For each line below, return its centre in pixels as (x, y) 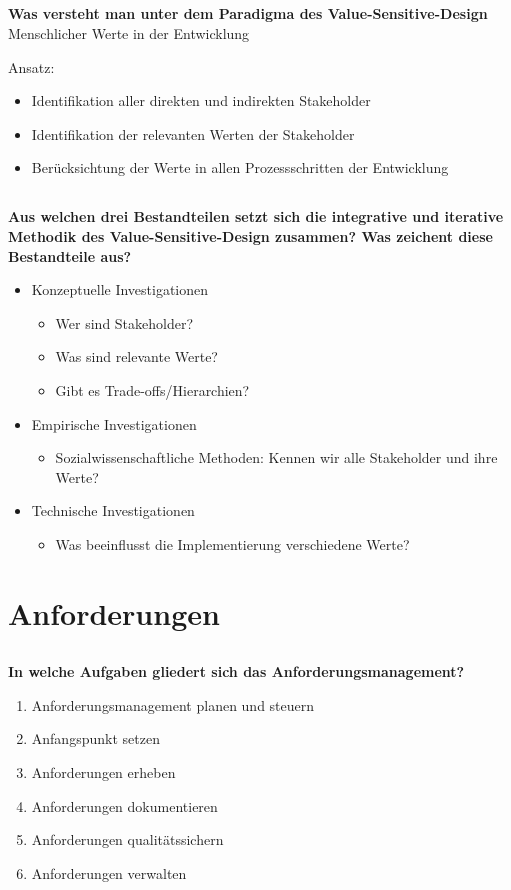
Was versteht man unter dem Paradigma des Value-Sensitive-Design (248, 13)
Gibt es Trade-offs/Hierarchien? (152, 389)
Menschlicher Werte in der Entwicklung (129, 32)
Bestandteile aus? (70, 255)
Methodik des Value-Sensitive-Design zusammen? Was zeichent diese (250, 235)
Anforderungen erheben (103, 772)
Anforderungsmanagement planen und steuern (173, 704)
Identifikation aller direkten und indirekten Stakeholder (201, 100)
